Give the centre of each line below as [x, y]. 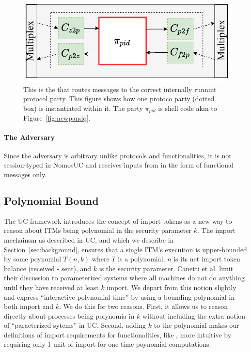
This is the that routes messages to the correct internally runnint [120, 89]
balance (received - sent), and [48, 268]
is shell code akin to [188, 108]
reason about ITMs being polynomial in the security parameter [98, 230]
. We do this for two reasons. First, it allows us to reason [143, 306]
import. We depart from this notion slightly [172, 287]
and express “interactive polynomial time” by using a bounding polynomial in [119, 297]
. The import [216, 230]
